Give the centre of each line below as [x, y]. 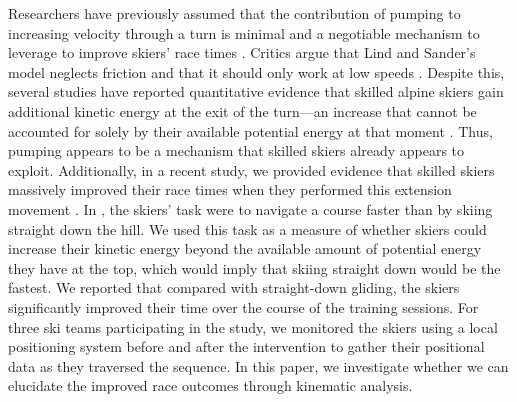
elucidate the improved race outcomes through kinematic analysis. [210, 385]
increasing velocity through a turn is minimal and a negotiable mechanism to [244, 32]
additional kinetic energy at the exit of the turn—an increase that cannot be [242, 110]
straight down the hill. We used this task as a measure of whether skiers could [247, 228]
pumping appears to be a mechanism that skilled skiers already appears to [236, 150]
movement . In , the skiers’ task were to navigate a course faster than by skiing [250, 208]
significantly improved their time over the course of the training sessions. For [243, 306]
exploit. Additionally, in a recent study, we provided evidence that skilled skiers [251, 169]
